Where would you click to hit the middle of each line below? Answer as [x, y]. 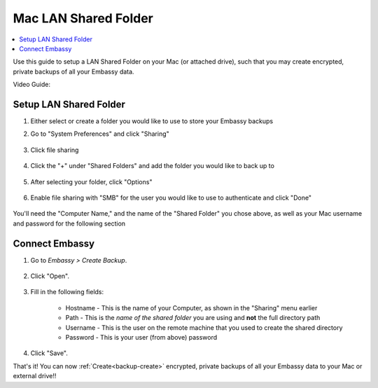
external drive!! [35, 376]
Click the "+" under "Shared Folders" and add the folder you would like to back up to [152, 166]
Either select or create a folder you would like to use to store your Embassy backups [152, 121]
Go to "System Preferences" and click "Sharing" [100, 134]
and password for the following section [69, 223]
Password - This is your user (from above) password [141, 337]
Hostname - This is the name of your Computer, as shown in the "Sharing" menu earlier [191, 307]
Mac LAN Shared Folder [83, 18]
